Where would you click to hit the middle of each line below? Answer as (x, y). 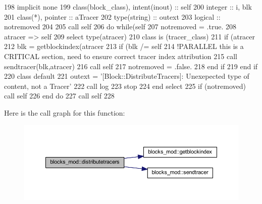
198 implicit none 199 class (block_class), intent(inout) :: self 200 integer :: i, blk (128, 7)
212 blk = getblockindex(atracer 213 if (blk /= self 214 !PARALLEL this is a (124, 46)
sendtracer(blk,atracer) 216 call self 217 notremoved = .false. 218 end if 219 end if (131, 66)
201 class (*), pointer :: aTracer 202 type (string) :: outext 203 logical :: (112, 16)
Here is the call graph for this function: (65, 112)
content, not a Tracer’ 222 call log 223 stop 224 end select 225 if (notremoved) (125, 86)
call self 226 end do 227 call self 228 (59, 96)
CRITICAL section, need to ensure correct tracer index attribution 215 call (121, 56)
